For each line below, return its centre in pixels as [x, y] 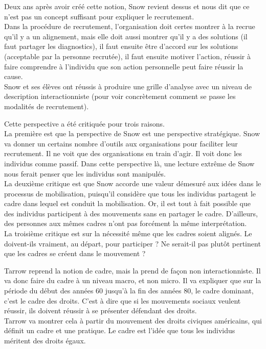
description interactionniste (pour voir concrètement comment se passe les [120, 96]
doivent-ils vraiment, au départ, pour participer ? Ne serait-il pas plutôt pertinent [132, 243]
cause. [14, 76]
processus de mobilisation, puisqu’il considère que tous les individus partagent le [130, 193]
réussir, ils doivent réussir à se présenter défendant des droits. [101, 310]
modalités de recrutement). [47, 106]
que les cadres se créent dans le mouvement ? [75, 253]
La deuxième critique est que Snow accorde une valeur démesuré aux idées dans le [133, 183]
